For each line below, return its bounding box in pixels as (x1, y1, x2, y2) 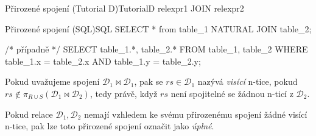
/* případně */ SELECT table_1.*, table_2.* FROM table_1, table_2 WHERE (5, 43, 308, 55)
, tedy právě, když (90, 87, 158, 99)
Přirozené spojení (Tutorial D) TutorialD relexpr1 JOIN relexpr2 (5, 2, 244, 14)
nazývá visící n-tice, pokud (197, 75, 298, 88)
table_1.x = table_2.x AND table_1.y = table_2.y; (5, 54, 201, 67)
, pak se (134, 75, 163, 88)
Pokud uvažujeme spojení (5, 75, 100, 88)
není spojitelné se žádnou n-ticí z (170, 87, 293, 99)
